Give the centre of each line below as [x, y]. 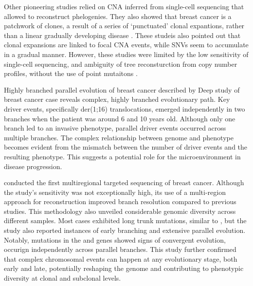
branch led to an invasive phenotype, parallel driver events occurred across [115, 128]
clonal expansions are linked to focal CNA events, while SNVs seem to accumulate [126, 45]
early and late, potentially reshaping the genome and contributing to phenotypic [124, 268]
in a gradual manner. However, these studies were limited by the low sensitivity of [126, 54]
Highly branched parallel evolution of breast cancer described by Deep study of [122, 89]
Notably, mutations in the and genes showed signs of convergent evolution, [115, 239]
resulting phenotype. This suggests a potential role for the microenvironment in [122, 156]
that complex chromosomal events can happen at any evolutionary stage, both [121, 258]
